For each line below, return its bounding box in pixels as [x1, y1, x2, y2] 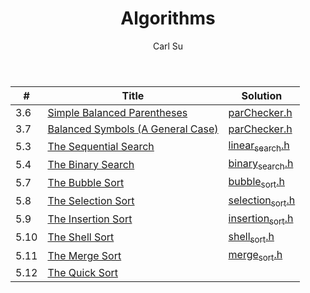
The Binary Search [47, 157, 135, 171]
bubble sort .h [228, 175, 285, 191]
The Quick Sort [47, 266, 118, 280]
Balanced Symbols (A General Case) [47, 122, 219, 136]
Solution [241, 88, 283, 102]
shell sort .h [228, 229, 275, 246]
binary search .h [228, 157, 294, 172]
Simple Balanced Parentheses [47, 105, 188, 119]
